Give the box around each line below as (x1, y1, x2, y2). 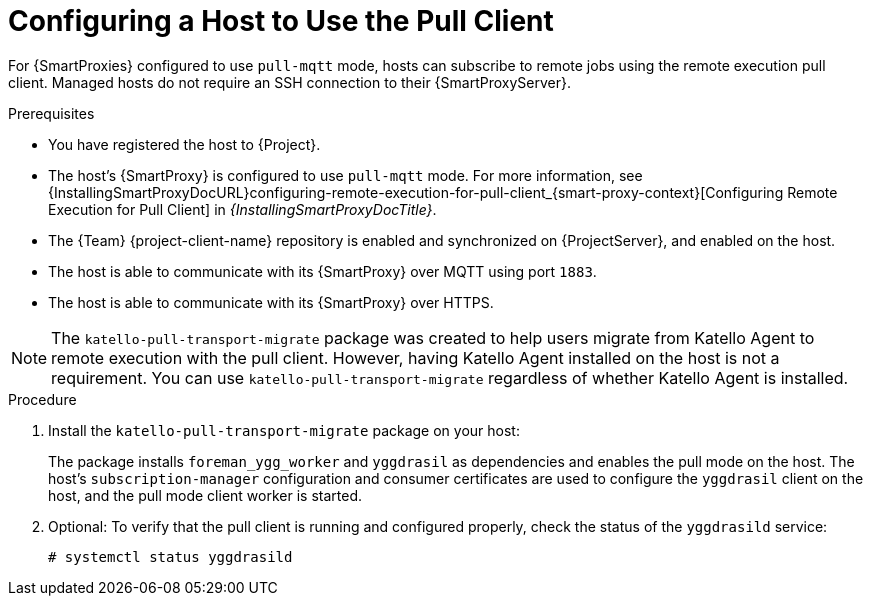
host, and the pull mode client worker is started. (48, 486, 362, 504)
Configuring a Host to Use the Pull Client (8, 4, 554, 38)
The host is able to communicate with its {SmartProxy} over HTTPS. (48, 293, 494, 311)
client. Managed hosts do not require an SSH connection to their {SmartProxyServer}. (8, 73, 571, 91)
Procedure (8, 390, 77, 408)
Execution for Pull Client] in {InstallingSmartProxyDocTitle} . (48, 200, 437, 218)
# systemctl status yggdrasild (48, 548, 293, 565)
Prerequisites (8, 104, 95, 122)
